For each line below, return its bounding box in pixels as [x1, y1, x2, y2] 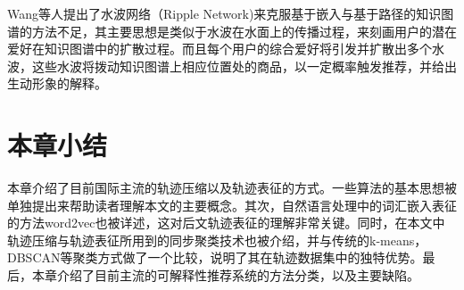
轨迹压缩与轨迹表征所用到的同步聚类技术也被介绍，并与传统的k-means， [7, 230, 427, 249]
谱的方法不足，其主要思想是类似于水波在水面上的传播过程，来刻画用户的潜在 [7, 21, 457, 40]
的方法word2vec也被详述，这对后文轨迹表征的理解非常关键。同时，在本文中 [7, 213, 445, 232]
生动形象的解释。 [7, 74, 107, 93]
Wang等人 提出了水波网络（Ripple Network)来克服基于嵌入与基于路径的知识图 [7, 4, 454, 22]
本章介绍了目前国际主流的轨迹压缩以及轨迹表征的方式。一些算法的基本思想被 [7, 178, 457, 197]
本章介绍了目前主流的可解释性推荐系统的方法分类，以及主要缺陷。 [31, 266, 419, 285]
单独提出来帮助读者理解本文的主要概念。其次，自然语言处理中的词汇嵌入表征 [7, 195, 457, 214]
